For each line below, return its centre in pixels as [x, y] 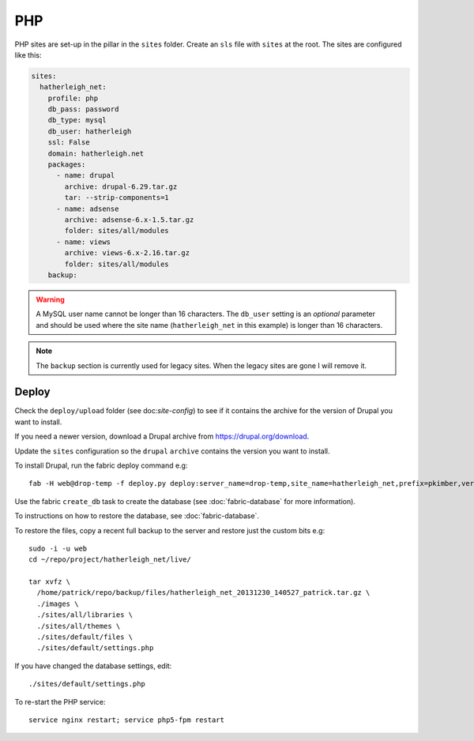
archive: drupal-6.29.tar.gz [121, 186]
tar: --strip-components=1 [117, 198]
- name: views [83, 242]
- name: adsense [88, 209]
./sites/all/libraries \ [85, 615]
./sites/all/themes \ [79, 626]
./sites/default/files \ [85, 637]
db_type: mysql [77, 120]
